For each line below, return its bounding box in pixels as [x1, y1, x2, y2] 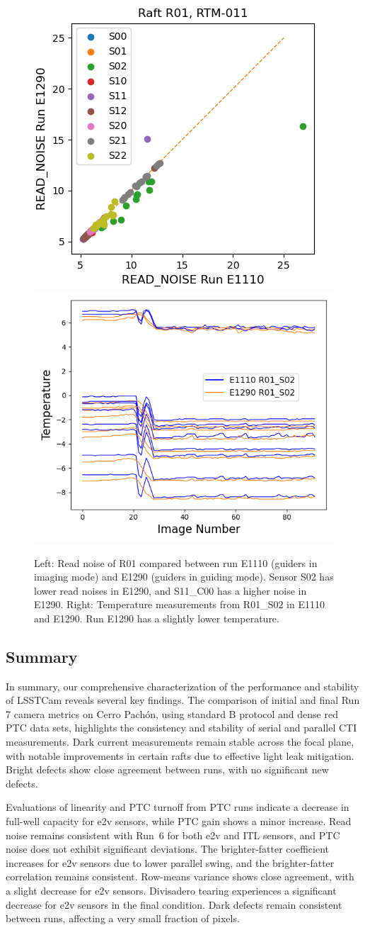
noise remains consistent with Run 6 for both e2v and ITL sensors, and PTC [6, 827, 340, 842]
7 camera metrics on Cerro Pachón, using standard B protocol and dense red [6, 706, 338, 721]
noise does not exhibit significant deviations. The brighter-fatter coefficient [6, 841, 329, 856]
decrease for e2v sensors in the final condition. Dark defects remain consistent [6, 897, 342, 912]
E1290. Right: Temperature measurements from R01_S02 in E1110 [34, 597, 325, 612]
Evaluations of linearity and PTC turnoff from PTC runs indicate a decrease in [6, 800, 349, 814]
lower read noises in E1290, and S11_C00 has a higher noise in [34, 583, 307, 598]
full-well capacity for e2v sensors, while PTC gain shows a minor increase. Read [6, 814, 352, 829]
